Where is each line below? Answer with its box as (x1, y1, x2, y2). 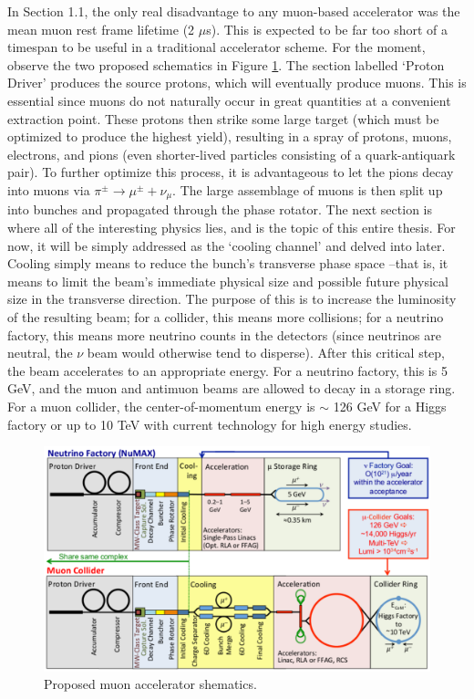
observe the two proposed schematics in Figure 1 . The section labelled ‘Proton (7, 55, 445, 74)
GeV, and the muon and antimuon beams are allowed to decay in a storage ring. (7, 379, 456, 398)
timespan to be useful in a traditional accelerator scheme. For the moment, (7, 37, 426, 57)
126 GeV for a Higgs (333, 396, 447, 415)
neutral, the (7, 343, 73, 362)
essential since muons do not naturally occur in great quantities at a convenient (7, 90, 451, 110)
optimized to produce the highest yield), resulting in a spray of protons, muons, (7, 127, 452, 146)
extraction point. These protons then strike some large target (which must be (7, 109, 439, 128)
